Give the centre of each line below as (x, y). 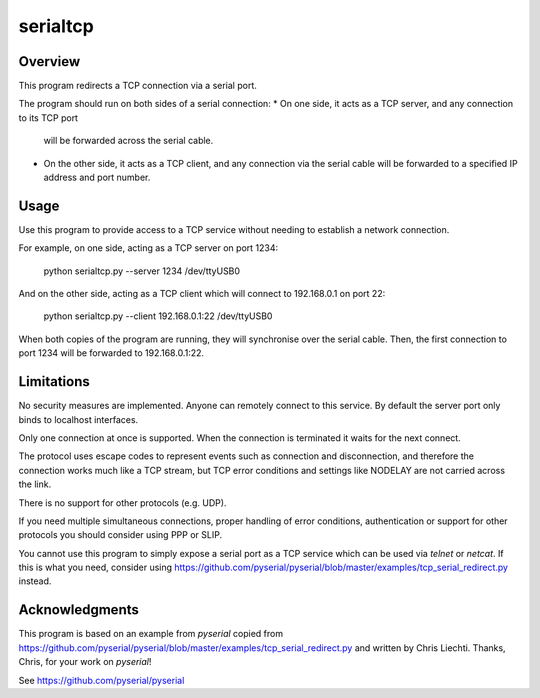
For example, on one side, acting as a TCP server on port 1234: (148, 248)
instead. (35, 581)
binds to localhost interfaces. (78, 419)
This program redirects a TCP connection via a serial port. (137, 86)
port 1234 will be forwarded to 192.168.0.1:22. (111, 353)
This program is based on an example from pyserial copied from (151, 634)
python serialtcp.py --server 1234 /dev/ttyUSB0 (141, 271)
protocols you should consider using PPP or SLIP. (120, 535)
